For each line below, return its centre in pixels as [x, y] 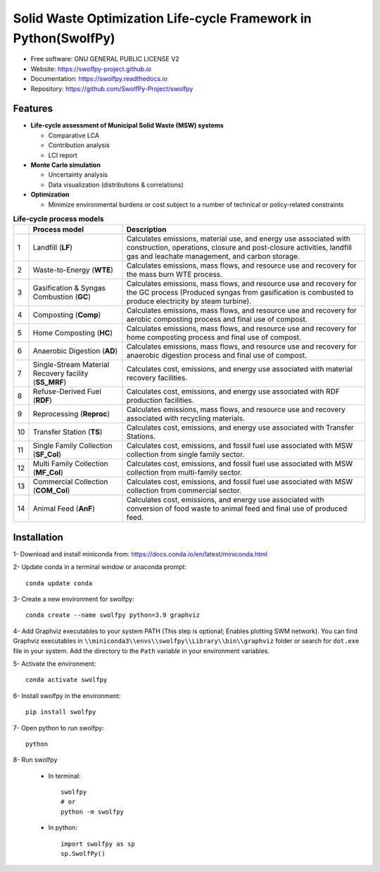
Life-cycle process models [58, 219]
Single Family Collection [72, 446]
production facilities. [160, 400]
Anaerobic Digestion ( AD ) [75, 351]
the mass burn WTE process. [175, 275]
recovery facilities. [157, 378]
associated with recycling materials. [186, 418]
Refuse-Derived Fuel [67, 392]
